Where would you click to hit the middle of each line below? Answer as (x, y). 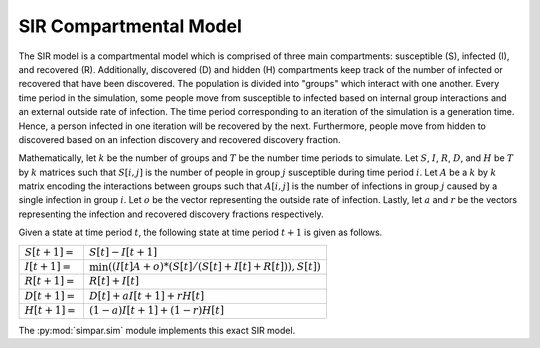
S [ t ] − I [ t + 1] (123, 252)
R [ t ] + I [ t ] (114, 281)
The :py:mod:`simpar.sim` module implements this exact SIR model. (157, 330)
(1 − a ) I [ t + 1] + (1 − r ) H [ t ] (156, 310)
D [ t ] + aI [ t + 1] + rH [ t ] (146, 295)
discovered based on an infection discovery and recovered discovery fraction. (179, 139)
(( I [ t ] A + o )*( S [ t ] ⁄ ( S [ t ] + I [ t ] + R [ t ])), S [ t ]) (215, 267)
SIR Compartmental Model (130, 26)
